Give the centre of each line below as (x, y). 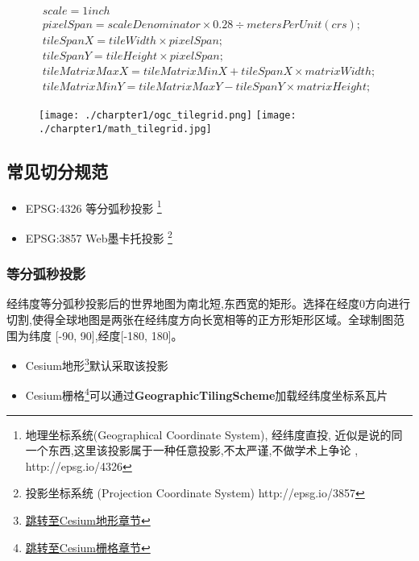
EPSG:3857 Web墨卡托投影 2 (99, 236)
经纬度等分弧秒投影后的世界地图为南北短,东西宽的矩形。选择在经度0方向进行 (208, 303)
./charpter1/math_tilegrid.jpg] (125, 129)
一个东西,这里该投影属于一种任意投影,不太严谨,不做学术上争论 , (192, 450)
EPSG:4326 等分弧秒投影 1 (93, 206)
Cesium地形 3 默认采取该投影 (97, 364)
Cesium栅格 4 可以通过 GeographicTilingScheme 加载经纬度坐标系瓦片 (207, 394)
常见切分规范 (57, 170)
